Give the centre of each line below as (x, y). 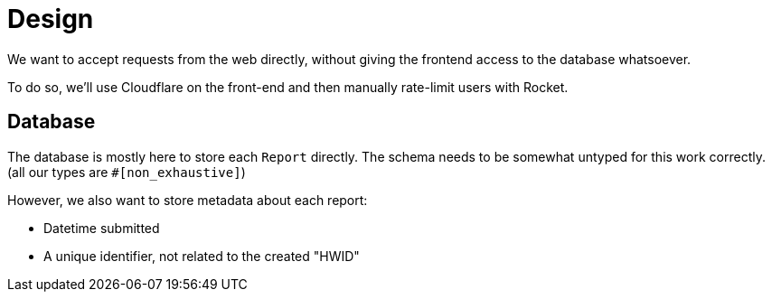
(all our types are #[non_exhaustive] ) (127, 172)
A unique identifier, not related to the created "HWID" (202, 256)
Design (51, 19)
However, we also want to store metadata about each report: (188, 200)
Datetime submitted (102, 228)
